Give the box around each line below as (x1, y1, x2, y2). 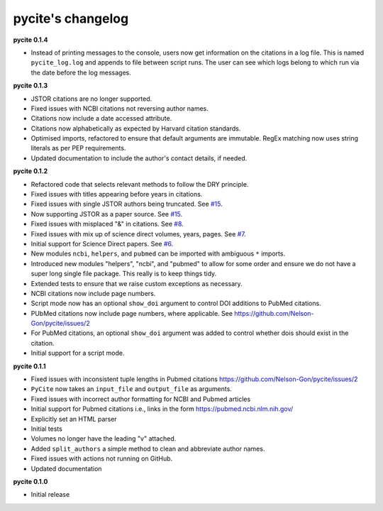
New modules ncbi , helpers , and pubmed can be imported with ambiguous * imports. (30, 249, 286, 258)
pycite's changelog (13, 11, 129, 26)
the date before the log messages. (30, 68, 131, 77)
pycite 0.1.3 (13, 82, 48, 90)
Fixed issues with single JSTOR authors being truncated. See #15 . (30, 199, 223, 209)
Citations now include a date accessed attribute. (30, 114, 172, 123)
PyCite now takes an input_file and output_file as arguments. (30, 385, 232, 393)
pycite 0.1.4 (13, 35, 49, 44)
